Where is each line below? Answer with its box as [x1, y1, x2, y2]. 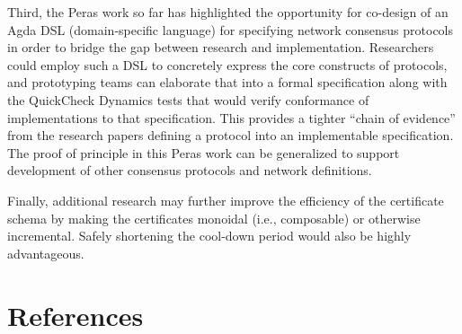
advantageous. [7, 243, 84, 262]
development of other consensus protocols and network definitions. [7, 161, 372, 180]
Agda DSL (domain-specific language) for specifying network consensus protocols [7, 20, 454, 39]
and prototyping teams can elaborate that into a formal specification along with [7, 73, 448, 92]
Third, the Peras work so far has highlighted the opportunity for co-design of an [7, 3, 449, 21]
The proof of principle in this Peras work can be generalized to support [7, 143, 400, 162]
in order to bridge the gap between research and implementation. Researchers [7, 38, 434, 57]
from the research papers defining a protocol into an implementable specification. [7, 126, 454, 145]
